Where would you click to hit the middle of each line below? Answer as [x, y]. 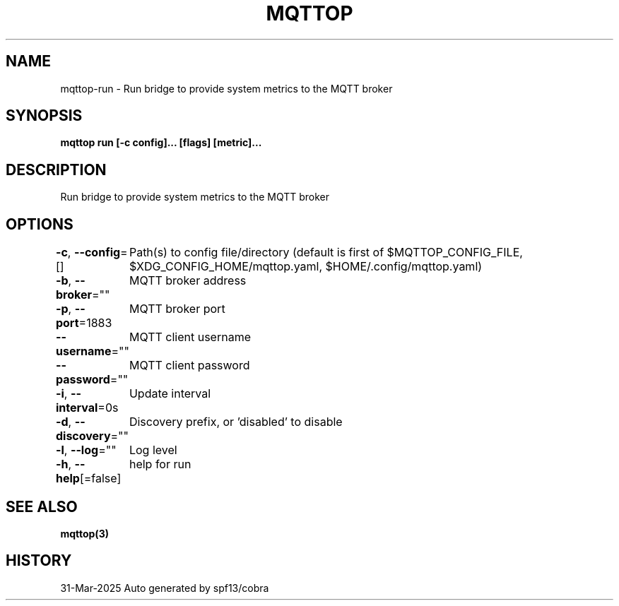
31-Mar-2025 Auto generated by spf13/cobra [165, 588]
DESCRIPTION [56, 170]
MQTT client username [190, 337]
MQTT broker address [188, 281]
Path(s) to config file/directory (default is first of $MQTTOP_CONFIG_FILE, [326, 252]
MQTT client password [189, 366]
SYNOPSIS [44, 116]
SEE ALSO [42, 506]
